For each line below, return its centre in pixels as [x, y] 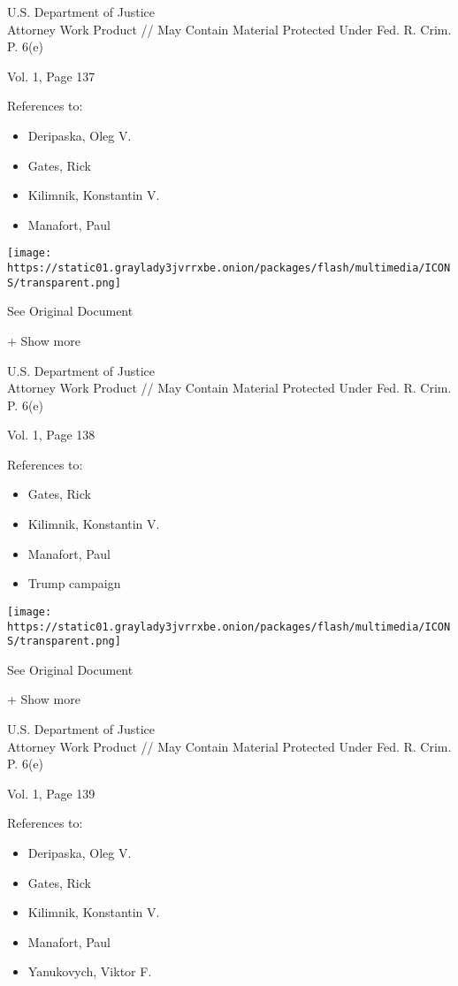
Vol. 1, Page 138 [51, 435]
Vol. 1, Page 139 [51, 793]
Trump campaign [74, 583]
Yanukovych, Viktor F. [90, 971]
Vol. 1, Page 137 [51, 76]
